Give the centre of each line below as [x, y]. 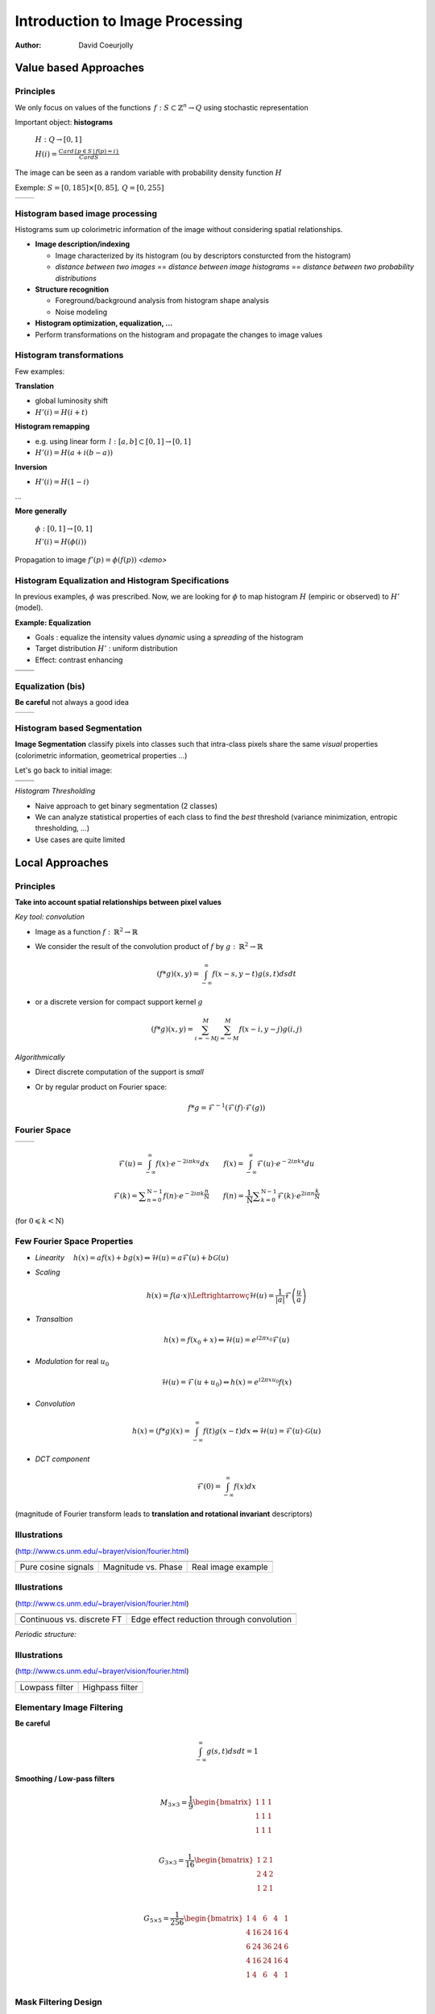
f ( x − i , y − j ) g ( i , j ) [270, 1030]
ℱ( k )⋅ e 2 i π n [296, 1195]
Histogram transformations [69, 355]
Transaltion [54, 1319]
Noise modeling [81, 312]
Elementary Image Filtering [69, 1708]
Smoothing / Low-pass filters [65, 1779]
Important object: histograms [64, 122]
